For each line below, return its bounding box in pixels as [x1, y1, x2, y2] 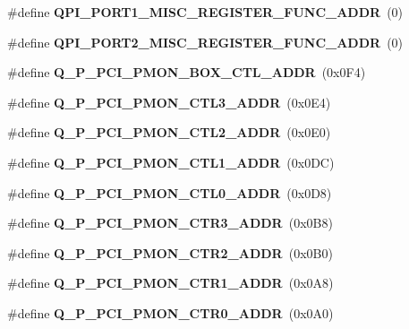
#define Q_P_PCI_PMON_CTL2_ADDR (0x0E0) [7, 123, 331, 142]
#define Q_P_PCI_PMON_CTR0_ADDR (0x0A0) [7, 303, 334, 322]
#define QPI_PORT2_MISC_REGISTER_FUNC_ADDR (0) [7, 32, 404, 51]
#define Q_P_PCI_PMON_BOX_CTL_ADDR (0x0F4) [7, 63, 366, 82]
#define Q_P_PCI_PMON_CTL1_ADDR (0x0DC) [7, 152, 335, 171]
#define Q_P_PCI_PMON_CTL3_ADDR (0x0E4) [7, 92, 331, 111]
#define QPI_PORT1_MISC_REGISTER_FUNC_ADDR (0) [7, 3, 404, 21]
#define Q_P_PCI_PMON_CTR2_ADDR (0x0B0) [7, 243, 333, 262]
